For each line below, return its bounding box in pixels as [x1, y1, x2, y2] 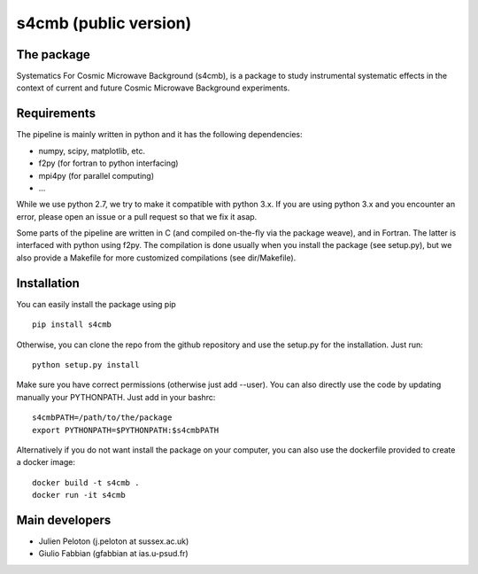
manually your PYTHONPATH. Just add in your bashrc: [16, 392, 216, 402]
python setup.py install [32, 360, 140, 369]
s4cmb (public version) [16, 13, 192, 33]
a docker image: [16, 457, 75, 468]
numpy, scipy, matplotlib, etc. [38, 145, 146, 156]
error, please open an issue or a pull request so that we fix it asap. [16, 211, 258, 221]
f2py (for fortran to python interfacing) [38, 158, 179, 168]
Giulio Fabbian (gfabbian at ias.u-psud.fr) [38, 548, 189, 559]
